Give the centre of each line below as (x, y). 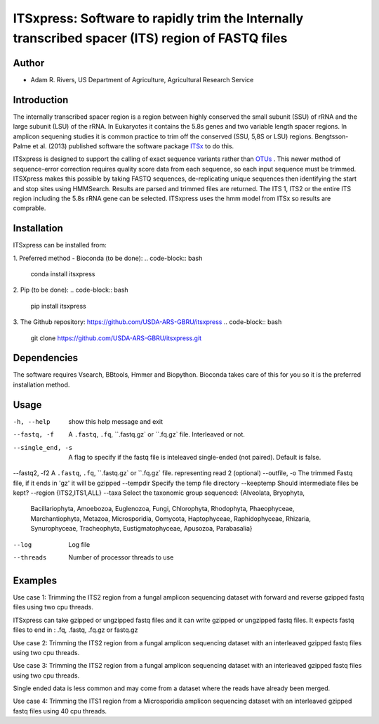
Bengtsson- (332, 136)
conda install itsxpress (63, 273)
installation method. (41, 384)
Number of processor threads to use (121, 557)
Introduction (41, 99)
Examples (35, 580)
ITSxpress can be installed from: (60, 245)
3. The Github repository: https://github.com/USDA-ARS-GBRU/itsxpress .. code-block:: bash (147, 322)
